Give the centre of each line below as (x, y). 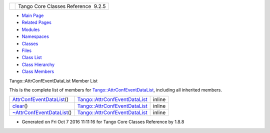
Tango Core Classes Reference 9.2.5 (62, 6)
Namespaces (35, 36)
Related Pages (37, 22)
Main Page (33, 15)
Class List (32, 57)
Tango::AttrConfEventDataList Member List (53, 80)
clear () (20, 106)
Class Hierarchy (38, 64)
